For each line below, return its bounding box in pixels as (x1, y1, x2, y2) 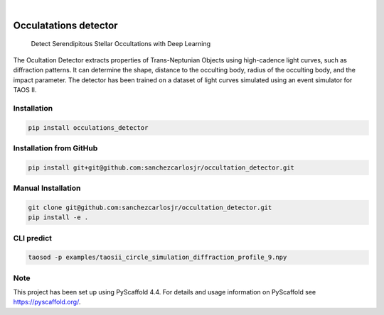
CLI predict (13, 233, 53, 243)
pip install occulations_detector (28, 123, 149, 131)
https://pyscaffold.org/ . (13, 298, 81, 306)
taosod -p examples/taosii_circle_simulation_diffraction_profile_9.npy (28, 253, 287, 262)
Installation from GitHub (13, 143, 98, 153)
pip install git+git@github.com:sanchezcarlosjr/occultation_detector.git (28, 163, 295, 172)
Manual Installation (13, 183, 81, 193)
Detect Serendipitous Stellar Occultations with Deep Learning (31, 40, 211, 48)
